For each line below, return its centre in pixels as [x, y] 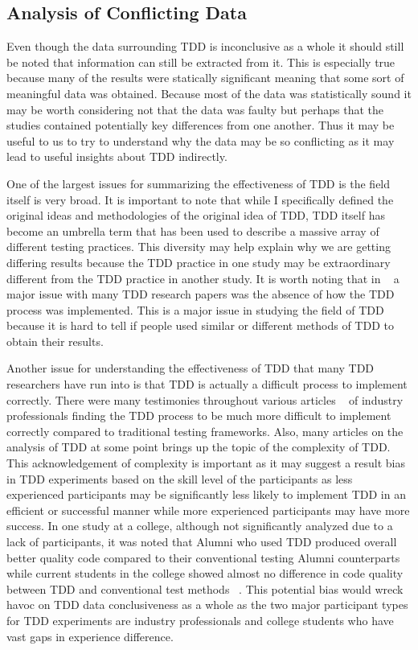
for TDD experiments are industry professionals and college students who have [200, 620]
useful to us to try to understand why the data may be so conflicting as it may [201, 140]
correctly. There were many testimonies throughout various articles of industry [205, 399]
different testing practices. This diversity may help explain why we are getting [199, 247]
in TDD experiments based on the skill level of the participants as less [180, 478]
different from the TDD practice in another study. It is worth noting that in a [203, 278]
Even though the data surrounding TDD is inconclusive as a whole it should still [205, 46]
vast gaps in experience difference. [90, 636]
